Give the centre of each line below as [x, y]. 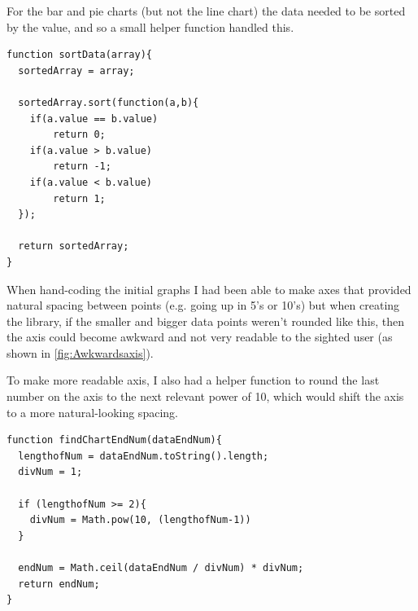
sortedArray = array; [76, 70]
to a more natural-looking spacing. [92, 412]
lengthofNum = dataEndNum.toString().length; [144, 456]
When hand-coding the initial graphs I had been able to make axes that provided [209, 289]
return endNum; [59, 584]
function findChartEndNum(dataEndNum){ [114, 440]
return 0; [79, 135]
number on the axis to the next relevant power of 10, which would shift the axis [205, 396]
